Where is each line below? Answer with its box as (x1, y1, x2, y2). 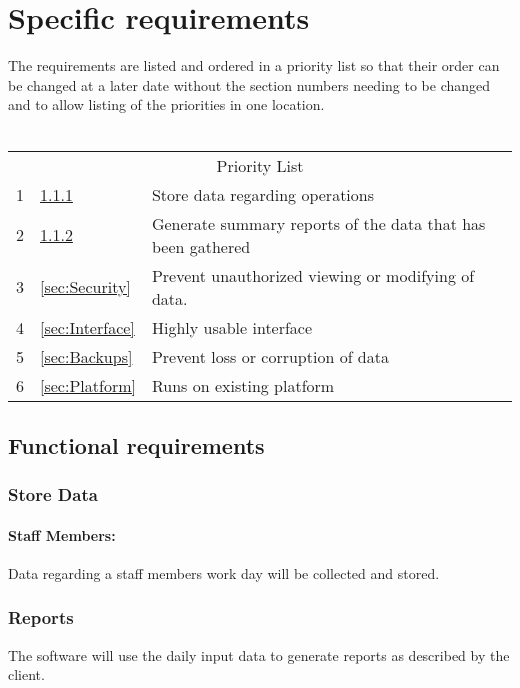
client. (8, 664, 45, 685)
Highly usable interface (151, 315, 313, 339)
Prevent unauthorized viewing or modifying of (151, 263, 475, 287)
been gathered (151, 234, 251, 258)
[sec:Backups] (40, 344, 133, 368)
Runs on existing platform (151, 373, 335, 397)
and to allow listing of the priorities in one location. (8, 94, 325, 115)
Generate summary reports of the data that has (151, 211, 486, 235)
